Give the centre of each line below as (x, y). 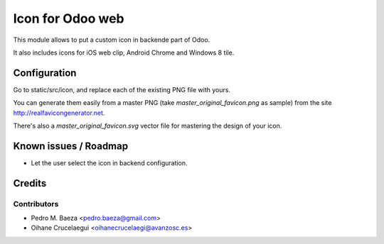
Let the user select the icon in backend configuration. (109, 162)
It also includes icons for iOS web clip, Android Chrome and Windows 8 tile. (124, 52)
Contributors (36, 204)
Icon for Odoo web (69, 18)
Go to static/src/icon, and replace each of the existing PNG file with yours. (122, 89)
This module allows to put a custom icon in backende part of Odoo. (112, 40)
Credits (30, 183)
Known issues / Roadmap (70, 146)
